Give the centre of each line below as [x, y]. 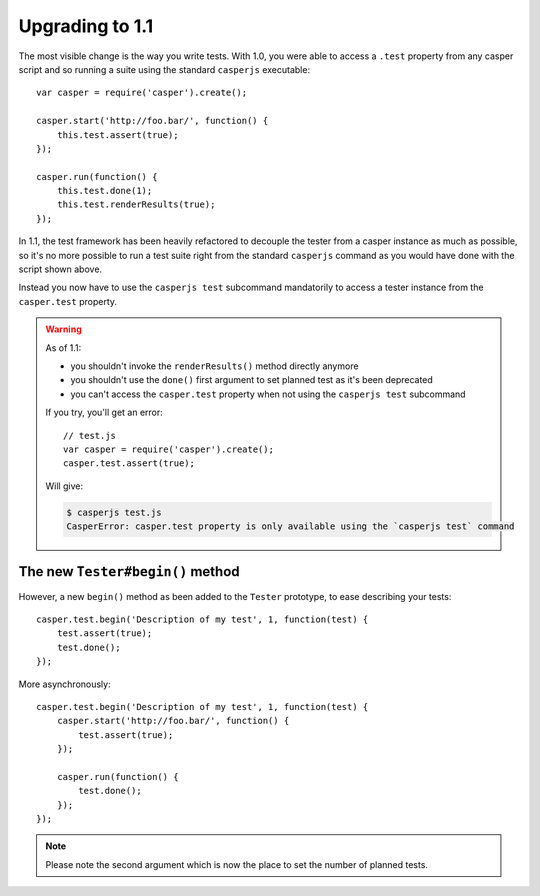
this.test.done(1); [104, 191]
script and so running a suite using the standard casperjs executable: [164, 69]
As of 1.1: [63, 347]
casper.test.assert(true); [129, 463]
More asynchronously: [64, 684]
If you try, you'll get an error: [104, 412]
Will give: [64, 486]
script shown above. [60, 269]
